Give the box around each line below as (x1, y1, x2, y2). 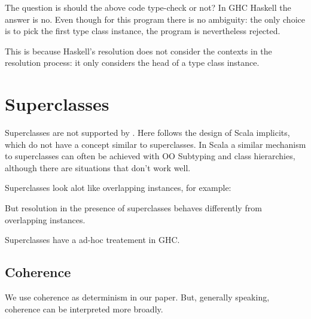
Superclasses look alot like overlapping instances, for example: (5, 181, 231, 194)
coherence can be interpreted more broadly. (5, 302, 163, 315)
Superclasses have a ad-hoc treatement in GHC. (5, 233, 180, 246)
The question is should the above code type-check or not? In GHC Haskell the (5, 1, 291, 13)
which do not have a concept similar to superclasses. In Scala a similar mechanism (5, 138, 306, 150)
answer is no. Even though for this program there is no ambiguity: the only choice (5, 13, 305, 25)
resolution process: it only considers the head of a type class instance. (5, 56, 260, 69)
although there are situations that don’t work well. (5, 161, 191, 174)
